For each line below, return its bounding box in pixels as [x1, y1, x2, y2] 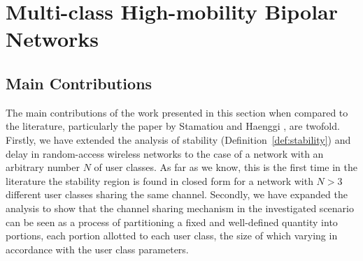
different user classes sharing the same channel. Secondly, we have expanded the [6, 187, 348, 202]
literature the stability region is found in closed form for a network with [6, 173, 313, 188]
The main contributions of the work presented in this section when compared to [6, 105, 348, 119]
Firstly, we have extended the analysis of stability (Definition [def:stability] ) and [6, 132, 351, 147]
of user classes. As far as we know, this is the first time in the [94, 160, 357, 174]
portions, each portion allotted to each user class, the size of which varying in [6, 228, 338, 243]
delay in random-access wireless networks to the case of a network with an [6, 146, 324, 161]
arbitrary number [6, 160, 80, 174]
